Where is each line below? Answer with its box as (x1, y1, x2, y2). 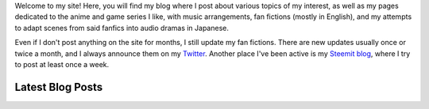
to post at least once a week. (14, 59, 110, 69)
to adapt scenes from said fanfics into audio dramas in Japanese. (14, 23, 230, 32)
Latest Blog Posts (14, 80, 103, 94)
